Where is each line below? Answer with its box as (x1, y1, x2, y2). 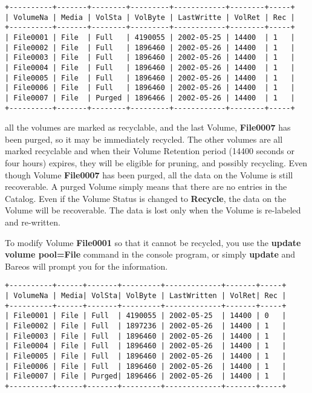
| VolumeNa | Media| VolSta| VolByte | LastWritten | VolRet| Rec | (5, 291, 287, 300)
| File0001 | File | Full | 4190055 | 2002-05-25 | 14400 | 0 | (5, 311, 287, 320)
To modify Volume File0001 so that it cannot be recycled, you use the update (5, 236, 301, 248)
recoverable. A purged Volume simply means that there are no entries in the (5, 180, 287, 193)
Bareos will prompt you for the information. (5, 259, 168, 272)
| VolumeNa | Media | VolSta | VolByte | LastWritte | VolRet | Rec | (5, 13, 295, 22)
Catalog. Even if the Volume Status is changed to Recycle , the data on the (5, 192, 287, 204)
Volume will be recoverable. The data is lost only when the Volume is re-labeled (5, 204, 301, 216)
